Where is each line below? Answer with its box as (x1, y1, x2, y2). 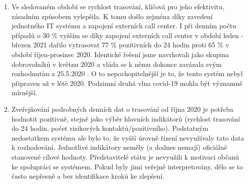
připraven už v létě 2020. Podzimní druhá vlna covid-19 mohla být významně (11, 78, 243, 88)
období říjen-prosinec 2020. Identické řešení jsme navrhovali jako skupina (11, 49, 229, 59)
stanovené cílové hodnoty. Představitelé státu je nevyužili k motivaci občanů (11, 151, 239, 162)
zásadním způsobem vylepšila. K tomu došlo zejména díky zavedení (11, 11, 213, 21)
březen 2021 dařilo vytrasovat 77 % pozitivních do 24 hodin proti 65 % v (11, 40, 229, 50)
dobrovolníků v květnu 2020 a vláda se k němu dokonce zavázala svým (11, 59, 222, 69)
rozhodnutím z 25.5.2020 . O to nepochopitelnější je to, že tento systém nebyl (11, 68, 243, 79)
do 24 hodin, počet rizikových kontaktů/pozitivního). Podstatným (11, 123, 209, 133)
